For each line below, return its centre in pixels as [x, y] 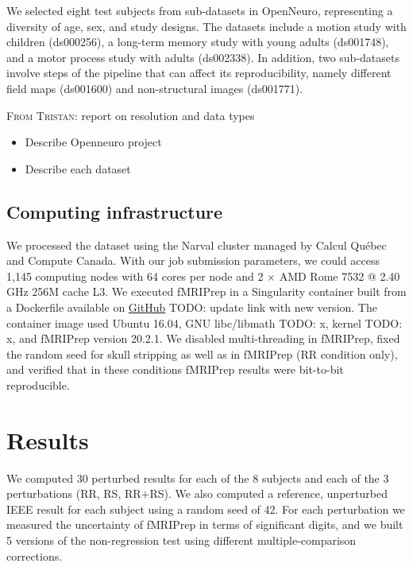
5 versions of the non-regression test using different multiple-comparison [181, 540]
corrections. [35, 555]
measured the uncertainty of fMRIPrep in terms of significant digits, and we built [205, 524]
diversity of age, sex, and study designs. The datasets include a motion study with [206, 26]
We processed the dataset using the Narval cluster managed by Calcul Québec [197, 245]
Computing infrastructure [115, 211]
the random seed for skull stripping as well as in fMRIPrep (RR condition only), [202, 353]
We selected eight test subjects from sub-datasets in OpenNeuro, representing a [200, 10]
